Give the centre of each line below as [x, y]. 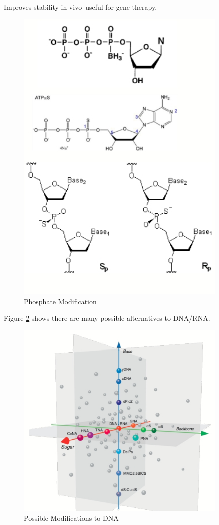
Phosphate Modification [60, 301]
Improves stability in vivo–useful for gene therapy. [81, 7]
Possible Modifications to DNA [71, 518]
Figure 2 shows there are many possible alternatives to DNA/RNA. [107, 318]
